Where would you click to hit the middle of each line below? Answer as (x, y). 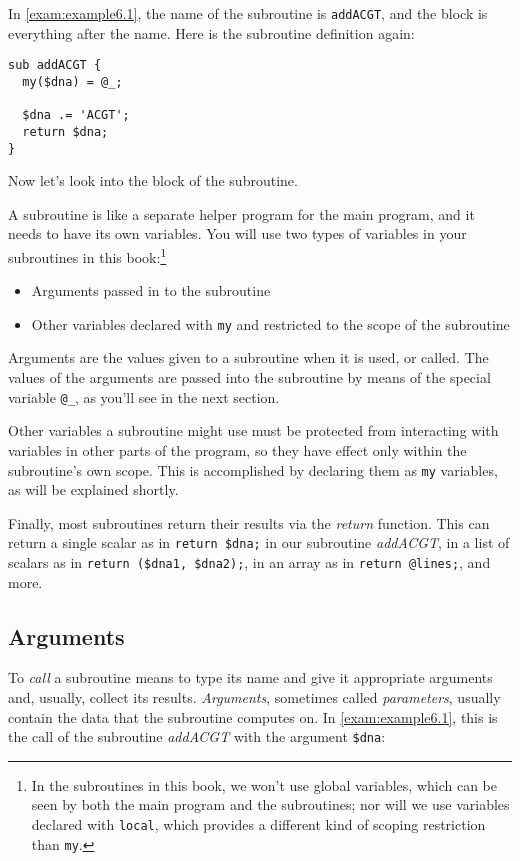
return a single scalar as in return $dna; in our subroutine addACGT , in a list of (259, 542)
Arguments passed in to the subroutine (151, 290)
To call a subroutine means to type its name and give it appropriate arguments (250, 677)
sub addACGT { (55, 65)
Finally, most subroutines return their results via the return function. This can (249, 522)
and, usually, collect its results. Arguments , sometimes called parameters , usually (254, 697)
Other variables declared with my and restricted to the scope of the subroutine (270, 323)
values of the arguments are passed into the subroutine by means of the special (249, 377)
